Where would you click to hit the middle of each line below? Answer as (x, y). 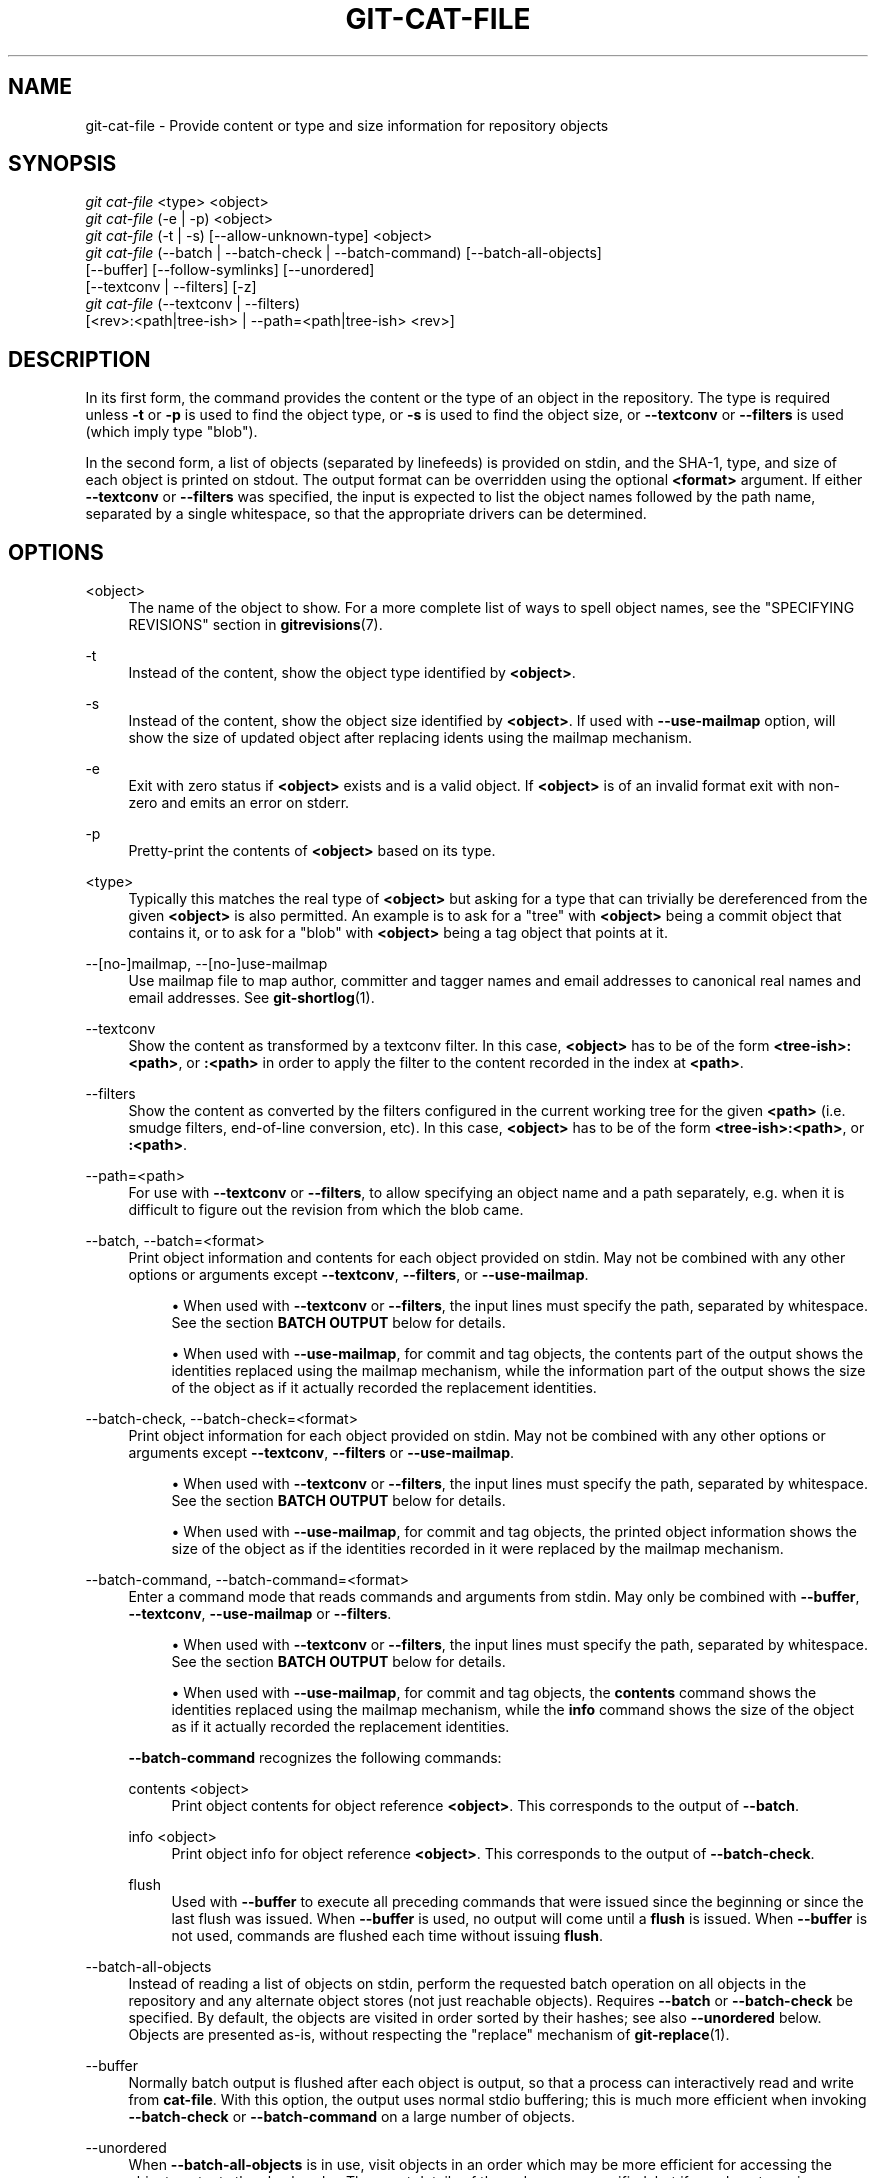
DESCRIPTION (79, 359)
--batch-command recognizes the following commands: (315, 1758)
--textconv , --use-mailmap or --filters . (260, 1614)
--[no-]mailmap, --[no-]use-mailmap (206, 964)
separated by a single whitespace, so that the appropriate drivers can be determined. (366, 514)
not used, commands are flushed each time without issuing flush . (387, 1936)
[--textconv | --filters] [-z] (171, 287)
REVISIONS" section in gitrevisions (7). (255, 625)
